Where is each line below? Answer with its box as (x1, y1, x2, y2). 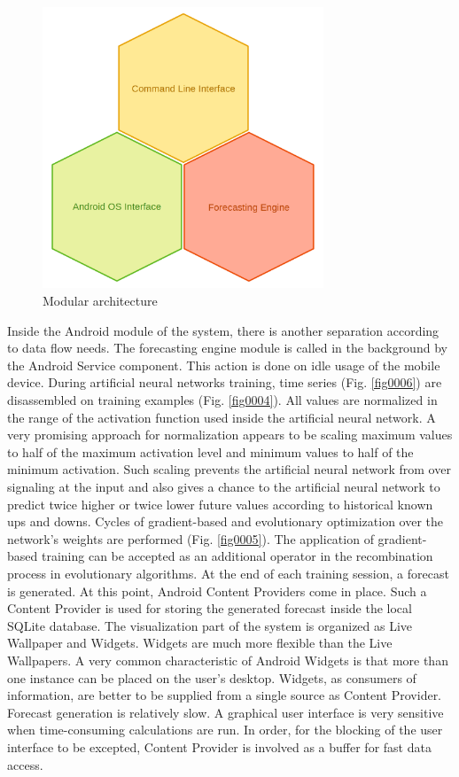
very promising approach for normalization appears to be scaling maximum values (7, 425, 453, 444)
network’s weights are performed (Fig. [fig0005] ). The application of (7, 529, 374, 548)
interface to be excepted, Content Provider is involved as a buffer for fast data (7, 737, 432, 756)
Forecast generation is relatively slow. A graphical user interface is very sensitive (7, 703, 444, 721)
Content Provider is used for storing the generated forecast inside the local (7, 599, 412, 618)
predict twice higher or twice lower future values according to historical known (7, 494, 433, 513)
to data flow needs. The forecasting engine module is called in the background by (7, 338, 447, 357)
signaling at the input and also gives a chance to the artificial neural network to (7, 478, 440, 495)
